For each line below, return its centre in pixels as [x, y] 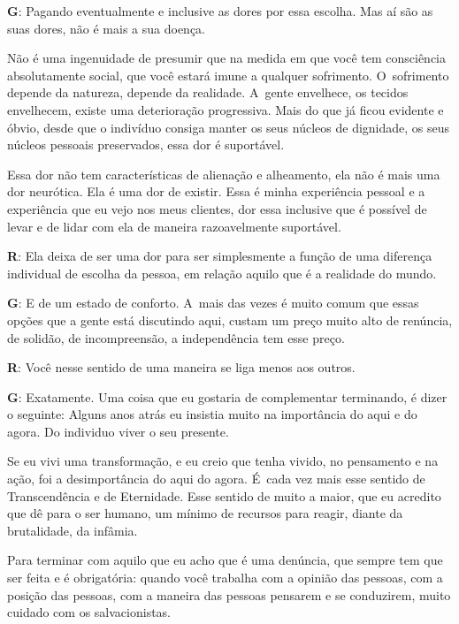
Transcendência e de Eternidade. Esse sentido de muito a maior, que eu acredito [224, 495]
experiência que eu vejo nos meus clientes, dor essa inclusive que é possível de [217, 208]
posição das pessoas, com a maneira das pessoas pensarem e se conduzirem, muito [229, 594]
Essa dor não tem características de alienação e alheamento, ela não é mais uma [224, 174]
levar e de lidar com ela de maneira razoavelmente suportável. [174, 226]
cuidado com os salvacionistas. [89, 612]
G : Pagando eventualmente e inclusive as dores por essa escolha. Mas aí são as [220, 11]
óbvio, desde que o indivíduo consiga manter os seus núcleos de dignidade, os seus [229, 127]
